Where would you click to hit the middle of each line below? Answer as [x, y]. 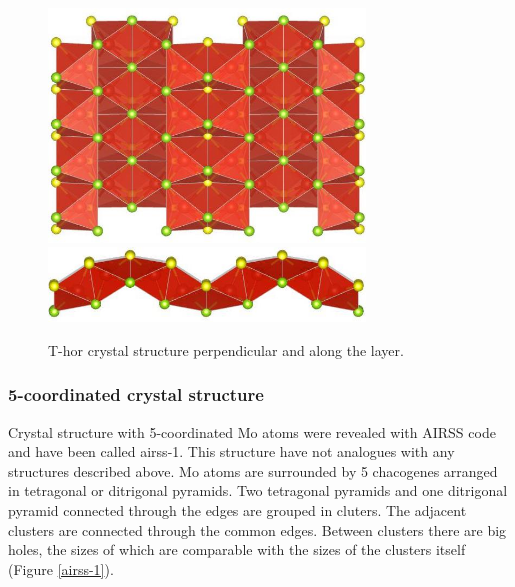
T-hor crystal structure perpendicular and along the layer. [226, 349]
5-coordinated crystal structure [136, 394]
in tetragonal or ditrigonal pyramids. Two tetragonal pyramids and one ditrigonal [258, 490]
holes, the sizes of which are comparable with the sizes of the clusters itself [237, 549]
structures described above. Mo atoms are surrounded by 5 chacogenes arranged [253, 470]
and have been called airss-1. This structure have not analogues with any [231, 451]
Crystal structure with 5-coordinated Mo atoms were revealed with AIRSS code [252, 431]
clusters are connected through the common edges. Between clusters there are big [257, 529]
